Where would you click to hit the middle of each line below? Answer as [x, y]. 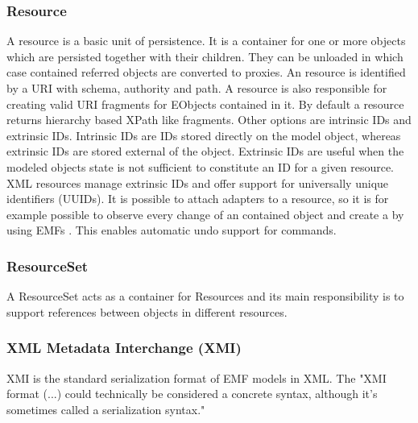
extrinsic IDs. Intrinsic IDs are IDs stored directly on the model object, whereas [204, 135]
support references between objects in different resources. [147, 311]
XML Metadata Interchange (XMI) [124, 348]
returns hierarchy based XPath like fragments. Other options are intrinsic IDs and [209, 120]
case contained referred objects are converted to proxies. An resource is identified [206, 72]
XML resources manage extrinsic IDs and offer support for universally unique [198, 182]
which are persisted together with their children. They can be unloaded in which [205, 56]
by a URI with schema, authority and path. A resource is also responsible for [197, 88]
